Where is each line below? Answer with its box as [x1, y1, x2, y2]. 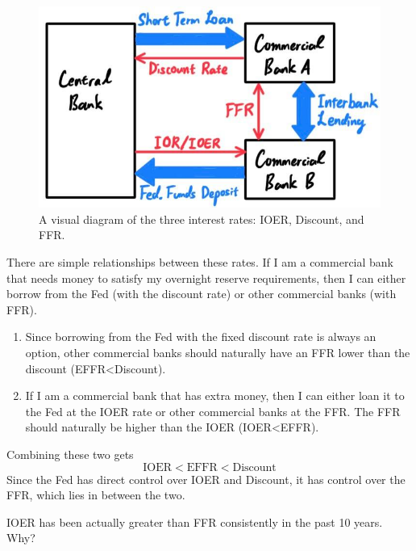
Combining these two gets [6, 445, 134, 462]
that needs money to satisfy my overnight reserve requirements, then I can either [6, 269, 406, 286]
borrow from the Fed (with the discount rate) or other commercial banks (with [6, 285, 397, 302]
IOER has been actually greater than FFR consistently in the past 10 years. [6, 513, 383, 530]
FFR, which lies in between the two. [6, 486, 185, 503]
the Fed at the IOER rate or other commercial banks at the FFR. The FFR [25, 402, 401, 419]
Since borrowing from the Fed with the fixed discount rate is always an [25, 328, 376, 345]
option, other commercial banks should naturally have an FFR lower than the [25, 343, 410, 360]
